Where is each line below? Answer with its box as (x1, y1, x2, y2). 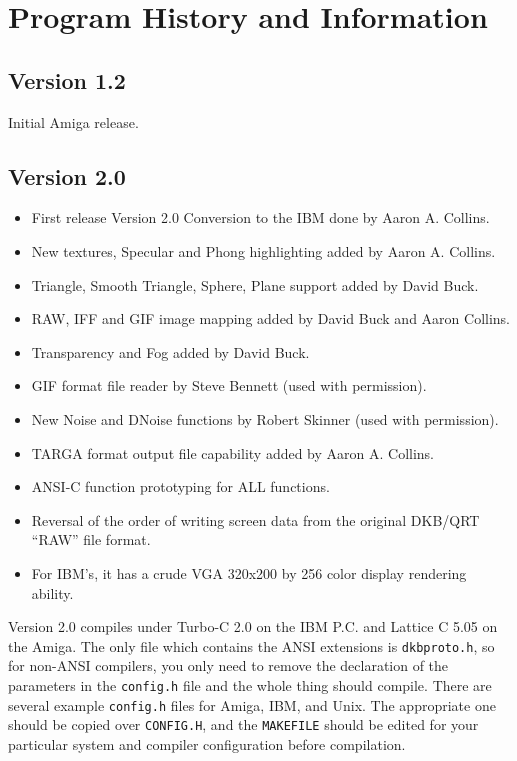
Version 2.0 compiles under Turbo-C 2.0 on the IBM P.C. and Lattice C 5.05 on (8, 616, 498, 637)
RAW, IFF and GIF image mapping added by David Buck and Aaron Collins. (31, 308, 510, 329)
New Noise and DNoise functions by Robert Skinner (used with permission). (31, 408, 499, 429)
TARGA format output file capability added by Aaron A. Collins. (31, 442, 435, 463)
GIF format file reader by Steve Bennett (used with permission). (31, 375, 427, 396)
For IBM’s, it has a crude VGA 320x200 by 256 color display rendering (31, 562, 467, 583)
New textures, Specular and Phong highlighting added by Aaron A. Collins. (31, 240, 496, 261)
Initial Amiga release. (8, 111, 139, 132)
